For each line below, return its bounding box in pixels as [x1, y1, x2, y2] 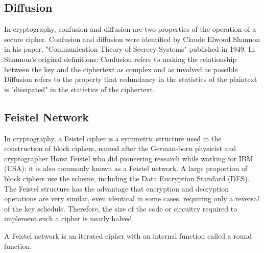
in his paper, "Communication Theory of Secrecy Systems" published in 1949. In [4, 44, 255, 54]
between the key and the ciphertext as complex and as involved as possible [4, 64, 238, 74]
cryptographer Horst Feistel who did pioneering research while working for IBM [4, 153, 253, 163]
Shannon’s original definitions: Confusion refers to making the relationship [4, 53, 237, 64]
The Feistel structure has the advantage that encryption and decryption [4, 183, 229, 194]
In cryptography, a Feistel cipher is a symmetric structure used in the [4, 133, 222, 143]
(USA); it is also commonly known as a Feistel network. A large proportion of [4, 163, 248, 174]
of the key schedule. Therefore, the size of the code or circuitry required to [4, 203, 237, 214]
